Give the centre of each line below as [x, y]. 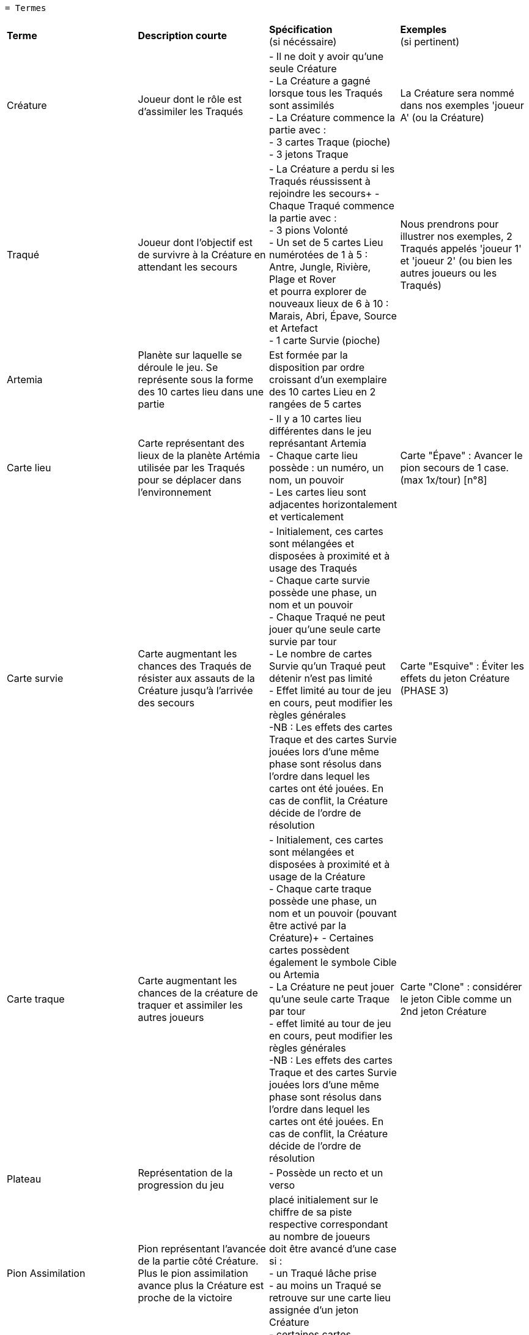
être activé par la [308, 926]
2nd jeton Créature [443, 1011]
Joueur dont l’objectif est [195, 242]
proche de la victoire [185, 1298]
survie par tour [303, 641]
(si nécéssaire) [303, 42]
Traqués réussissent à [320, 181]
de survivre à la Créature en [202, 255]
